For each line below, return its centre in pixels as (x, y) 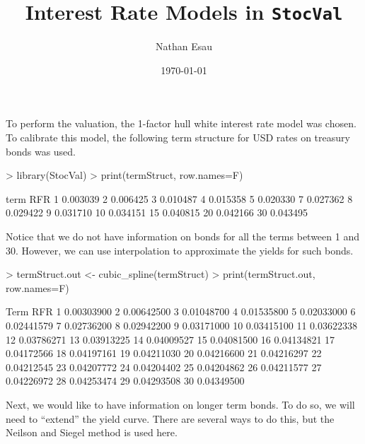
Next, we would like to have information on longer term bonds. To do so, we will (180, 404)
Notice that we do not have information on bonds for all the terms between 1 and (182, 236)
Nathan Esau (184, 46)
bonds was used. (41, 151)
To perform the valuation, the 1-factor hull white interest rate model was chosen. (181, 123)
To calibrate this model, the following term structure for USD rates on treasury (178, 138)
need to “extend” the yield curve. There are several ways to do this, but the (170, 418)
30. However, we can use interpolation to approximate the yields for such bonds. (180, 250)
